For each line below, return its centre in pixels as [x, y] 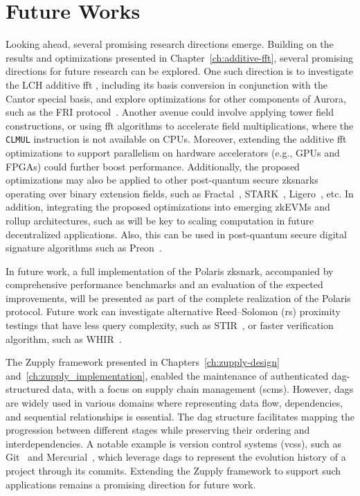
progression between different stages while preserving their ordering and [158, 430]
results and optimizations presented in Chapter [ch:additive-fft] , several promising [179, 57]
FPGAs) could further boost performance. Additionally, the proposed [153, 166]
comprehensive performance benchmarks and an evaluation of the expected [164, 284]
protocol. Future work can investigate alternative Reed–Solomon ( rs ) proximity [173, 311]
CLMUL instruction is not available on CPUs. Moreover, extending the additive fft [176, 139]
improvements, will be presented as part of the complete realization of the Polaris [178, 298]
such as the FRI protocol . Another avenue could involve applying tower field [170, 112]
